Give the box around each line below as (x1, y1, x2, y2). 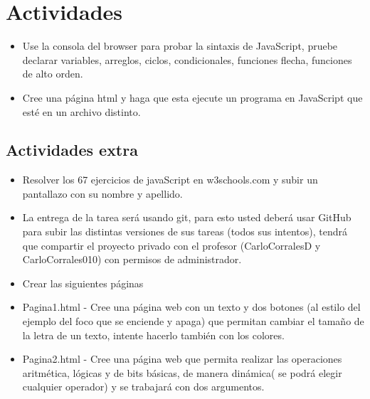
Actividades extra (6, 139, 138, 161)
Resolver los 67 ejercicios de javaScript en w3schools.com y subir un (22, 172, 318, 187)
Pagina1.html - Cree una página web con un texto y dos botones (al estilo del (22, 299, 361, 314)
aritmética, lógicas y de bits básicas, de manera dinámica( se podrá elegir (22, 365, 342, 380)
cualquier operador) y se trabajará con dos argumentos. (22, 379, 265, 394)
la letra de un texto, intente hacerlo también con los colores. (22, 327, 285, 342)
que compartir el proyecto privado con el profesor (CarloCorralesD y (22, 238, 321, 252)
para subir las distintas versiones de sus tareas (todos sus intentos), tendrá (22, 224, 347, 239)
